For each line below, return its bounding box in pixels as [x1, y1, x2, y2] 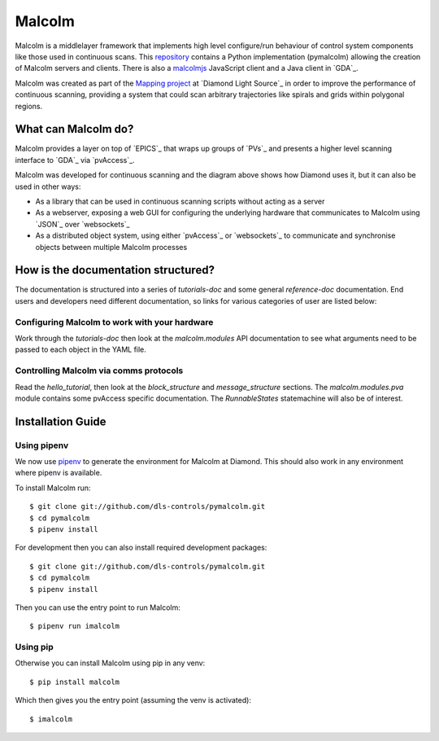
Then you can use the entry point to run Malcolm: [15, 603, 180, 612]
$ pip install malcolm [29, 677, 120, 686]
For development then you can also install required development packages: [15, 542, 267, 553]
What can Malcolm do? [15, 122, 134, 136]
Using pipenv [15, 440, 69, 451]
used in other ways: [15, 182, 81, 191]
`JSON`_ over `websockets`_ [35, 219, 130, 229]
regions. [15, 101, 43, 111]
